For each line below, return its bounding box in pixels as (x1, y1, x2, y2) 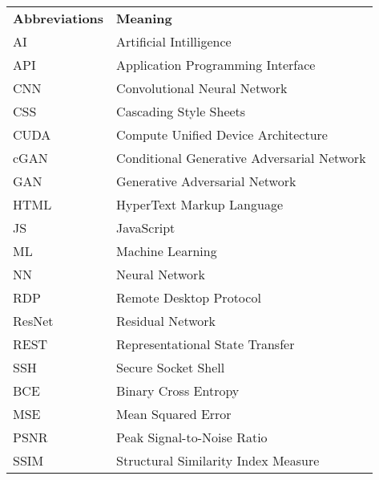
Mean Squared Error (116, 405, 232, 423)
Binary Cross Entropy (116, 381, 240, 400)
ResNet (13, 311, 54, 330)
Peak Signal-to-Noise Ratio (116, 428, 268, 446)
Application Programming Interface (116, 55, 316, 74)
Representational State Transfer (116, 335, 295, 353)
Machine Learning (116, 242, 217, 260)
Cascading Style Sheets (116, 102, 246, 120)
